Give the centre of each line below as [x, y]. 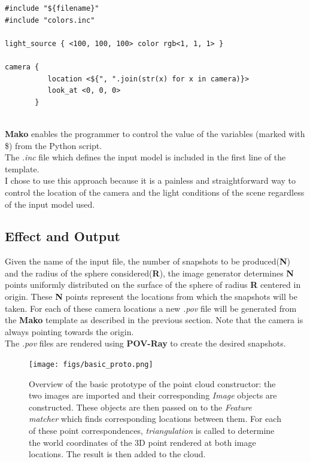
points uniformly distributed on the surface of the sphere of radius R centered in [153, 285]
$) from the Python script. [54, 145]
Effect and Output [63, 236]
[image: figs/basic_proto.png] [91, 365]
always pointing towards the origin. [69, 331]
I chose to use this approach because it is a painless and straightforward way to [151, 180]
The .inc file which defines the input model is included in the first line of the [145, 157]
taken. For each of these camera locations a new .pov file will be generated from [151, 308]
